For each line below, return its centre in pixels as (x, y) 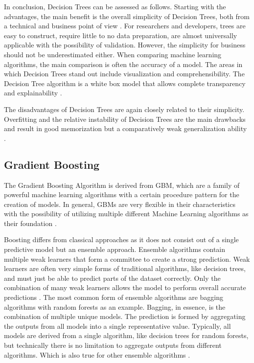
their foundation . (30, 223)
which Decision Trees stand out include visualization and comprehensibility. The (124, 74)
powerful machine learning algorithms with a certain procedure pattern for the (122, 194)
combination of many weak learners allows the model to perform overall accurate (125, 287)
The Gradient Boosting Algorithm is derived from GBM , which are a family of (122, 185)
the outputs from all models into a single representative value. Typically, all (117, 326)
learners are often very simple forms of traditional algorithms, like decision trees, (125, 268)
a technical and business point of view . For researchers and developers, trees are (125, 26)
